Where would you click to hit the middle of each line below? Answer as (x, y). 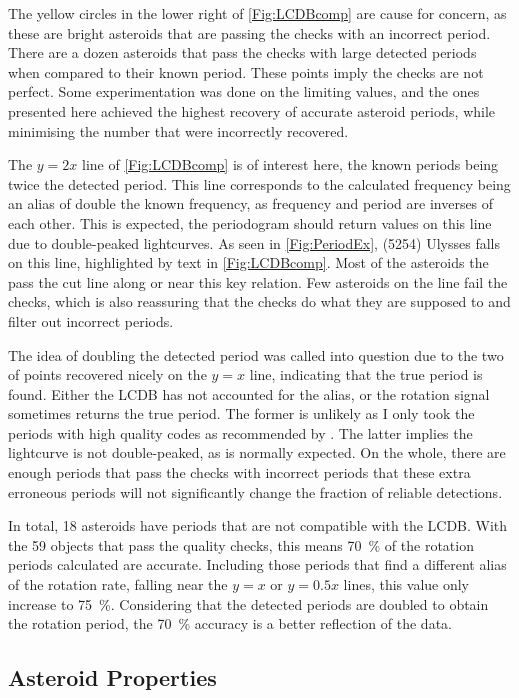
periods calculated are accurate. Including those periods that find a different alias (257, 564)
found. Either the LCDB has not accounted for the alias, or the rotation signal (249, 393)
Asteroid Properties (112, 677)
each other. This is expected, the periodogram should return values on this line (250, 222)
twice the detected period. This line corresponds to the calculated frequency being (259, 183)
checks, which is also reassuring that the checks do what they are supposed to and (259, 301)
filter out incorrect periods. (91, 320)
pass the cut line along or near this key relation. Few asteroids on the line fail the (258, 281)
